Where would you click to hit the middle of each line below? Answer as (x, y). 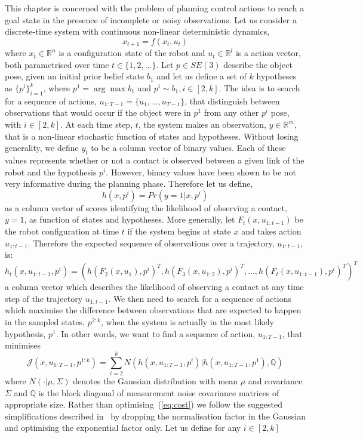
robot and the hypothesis (51, 172)
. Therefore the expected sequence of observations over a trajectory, (151, 243)
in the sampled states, (45, 322)
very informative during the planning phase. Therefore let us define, (129, 183)
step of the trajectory (44, 298)
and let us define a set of (202, 76)
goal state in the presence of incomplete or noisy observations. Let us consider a (151, 19)
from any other (231, 112)
